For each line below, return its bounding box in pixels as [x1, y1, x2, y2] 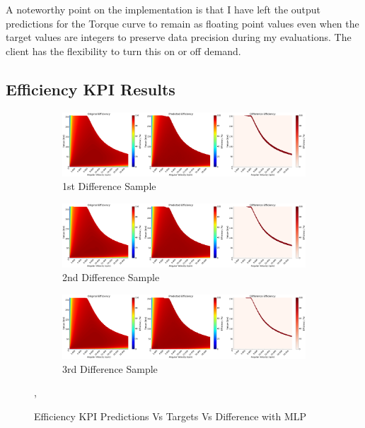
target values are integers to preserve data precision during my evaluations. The [6, 30, 352, 44]
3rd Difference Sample [62, 361, 158, 376]
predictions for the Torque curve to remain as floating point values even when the [6, 16, 359, 30]
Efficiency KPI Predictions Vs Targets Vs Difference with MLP [34, 408, 307, 423]
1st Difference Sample [62, 179, 156, 194]
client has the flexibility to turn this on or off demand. [6, 43, 241, 58]
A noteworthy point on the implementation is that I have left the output [6, 2, 321, 16]
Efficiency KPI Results [6, 78, 175, 100]
